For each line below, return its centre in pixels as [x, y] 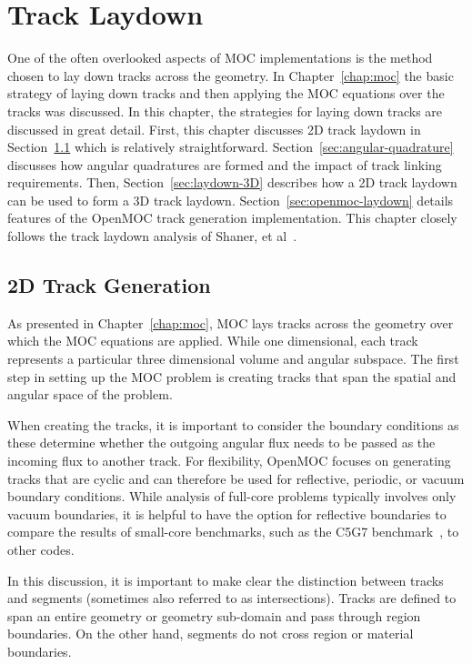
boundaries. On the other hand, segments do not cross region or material [211, 634]
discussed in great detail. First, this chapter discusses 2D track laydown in [214, 129]
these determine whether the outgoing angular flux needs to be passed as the [221, 443]
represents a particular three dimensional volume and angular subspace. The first [233, 359]
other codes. [41, 549]
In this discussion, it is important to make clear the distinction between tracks [226, 580]
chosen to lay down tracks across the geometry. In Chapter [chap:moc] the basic [231, 75]
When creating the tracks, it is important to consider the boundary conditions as [233, 424]
